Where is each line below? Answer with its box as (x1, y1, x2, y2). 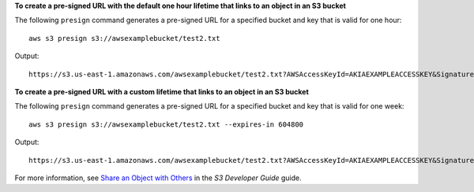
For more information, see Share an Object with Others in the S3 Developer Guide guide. (14, 173, 302, 183)
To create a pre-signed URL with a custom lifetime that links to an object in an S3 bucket (14, 87, 310, 96)
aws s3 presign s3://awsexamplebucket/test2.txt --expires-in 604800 (28, 120, 304, 129)
